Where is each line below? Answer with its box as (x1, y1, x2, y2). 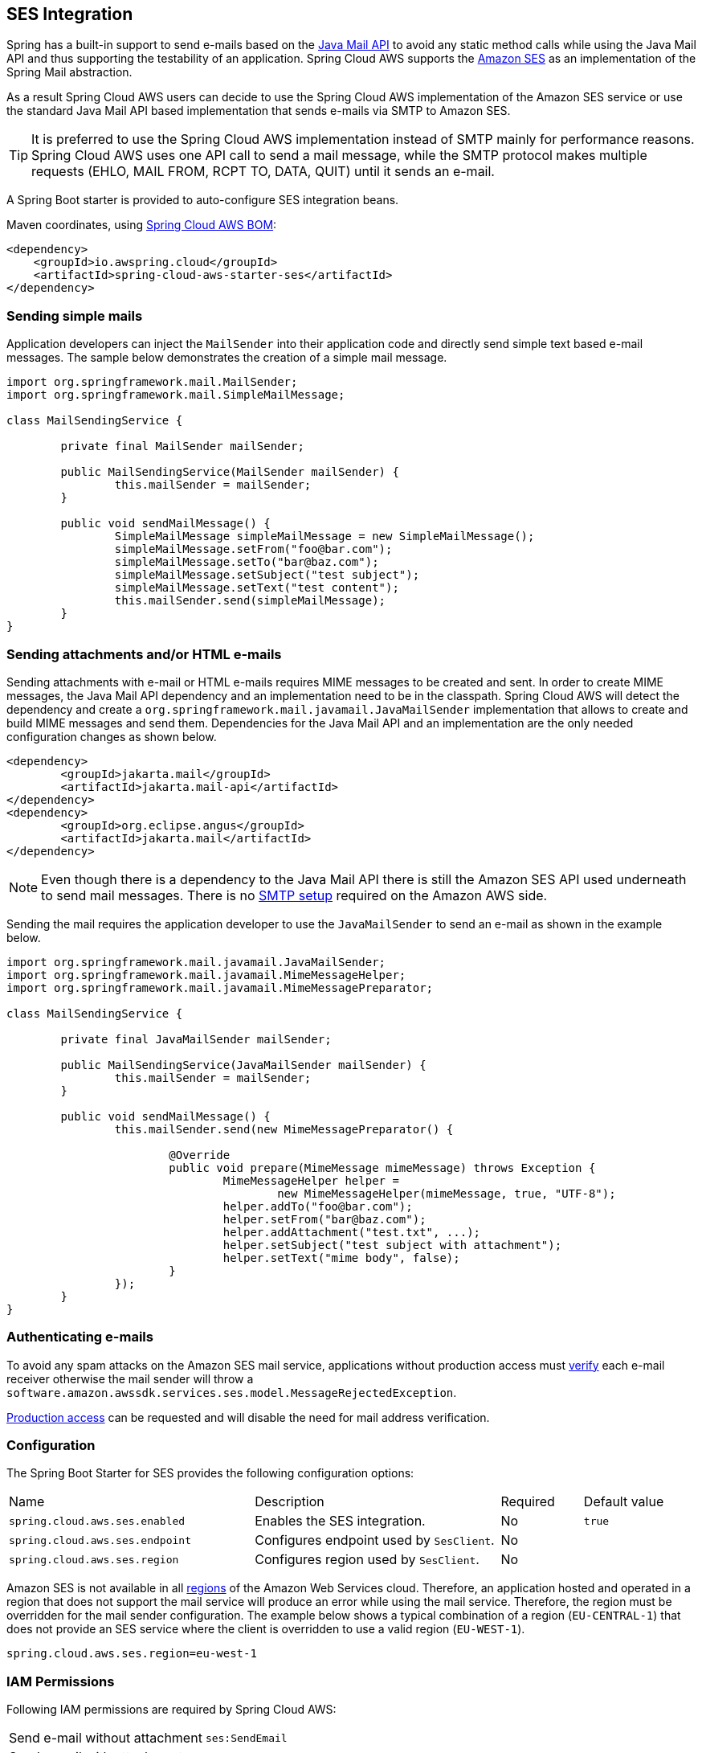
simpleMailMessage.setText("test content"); (114, 581, 399, 595)
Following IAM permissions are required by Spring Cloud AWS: (6, 1702, 337, 1717)
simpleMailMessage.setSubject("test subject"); (114, 568, 420, 582)
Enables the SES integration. (255, 1513, 426, 1530)
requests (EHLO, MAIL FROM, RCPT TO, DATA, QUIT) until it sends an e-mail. (31, 163, 495, 180)
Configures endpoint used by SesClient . (255, 1532, 495, 1549)
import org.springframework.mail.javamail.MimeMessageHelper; (6, 968, 406, 981)
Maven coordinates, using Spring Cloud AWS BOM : (6, 218, 277, 232)
